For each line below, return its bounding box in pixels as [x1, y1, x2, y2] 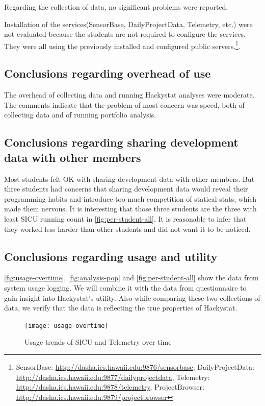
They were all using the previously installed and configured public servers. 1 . [4, 39, 241, 51]
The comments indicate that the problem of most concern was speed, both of [4, 99, 245, 110]
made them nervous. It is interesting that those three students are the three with [4, 203, 257, 214]
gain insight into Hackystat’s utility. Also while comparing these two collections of [4, 292, 260, 303]
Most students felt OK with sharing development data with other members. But [4, 173, 255, 184]
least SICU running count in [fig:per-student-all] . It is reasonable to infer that [4, 213, 247, 224]
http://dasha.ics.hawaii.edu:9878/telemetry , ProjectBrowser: [16, 381, 204, 392]
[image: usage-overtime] [24, 322, 109, 329]
